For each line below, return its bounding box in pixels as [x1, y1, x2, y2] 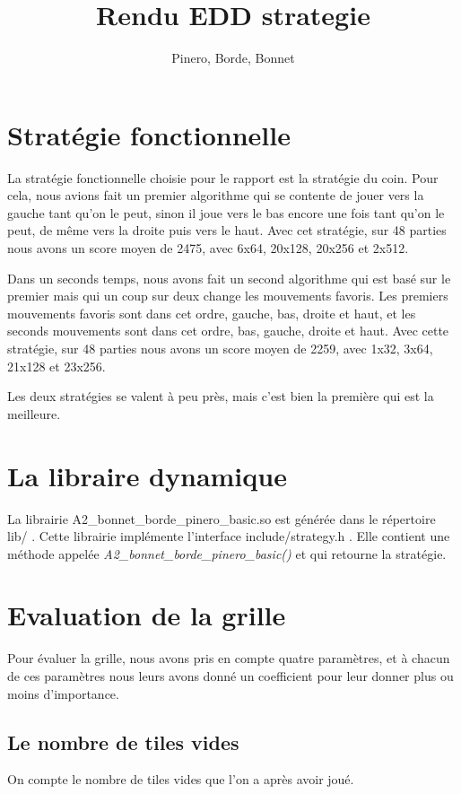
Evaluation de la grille [7, 597, 286, 633]
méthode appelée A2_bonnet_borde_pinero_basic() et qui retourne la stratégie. [7, 544, 447, 563]
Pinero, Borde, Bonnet [171, 48, 295, 67]
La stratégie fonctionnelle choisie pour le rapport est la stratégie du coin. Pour [7, 168, 439, 187]
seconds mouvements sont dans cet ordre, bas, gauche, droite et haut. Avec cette [7, 321, 449, 340]
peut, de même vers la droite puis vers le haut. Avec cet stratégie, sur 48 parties [7, 221, 447, 240]
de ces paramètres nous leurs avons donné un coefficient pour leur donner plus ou [7, 667, 454, 685]
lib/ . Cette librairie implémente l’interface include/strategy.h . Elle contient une [7, 527, 450, 545]
